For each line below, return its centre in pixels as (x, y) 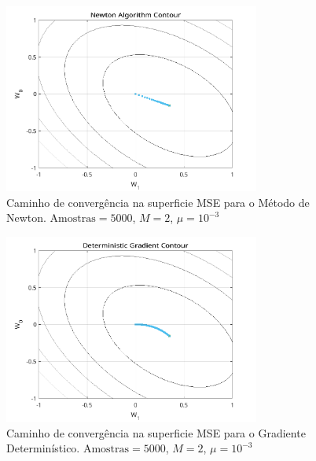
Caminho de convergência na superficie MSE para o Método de (158, 202)
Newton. (26, 218)
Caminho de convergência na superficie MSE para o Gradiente (156, 432)
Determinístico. (43, 448)
